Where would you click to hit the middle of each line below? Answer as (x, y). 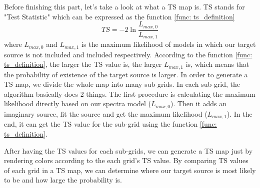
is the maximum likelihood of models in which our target (169, 44)
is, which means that (217, 64)
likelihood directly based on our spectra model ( (77, 103)
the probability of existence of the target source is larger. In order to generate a (126, 74)
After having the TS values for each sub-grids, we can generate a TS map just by (128, 150)
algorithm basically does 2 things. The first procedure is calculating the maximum (130, 94)
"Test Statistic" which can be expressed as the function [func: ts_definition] (119, 16)
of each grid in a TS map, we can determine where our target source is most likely (130, 170)
